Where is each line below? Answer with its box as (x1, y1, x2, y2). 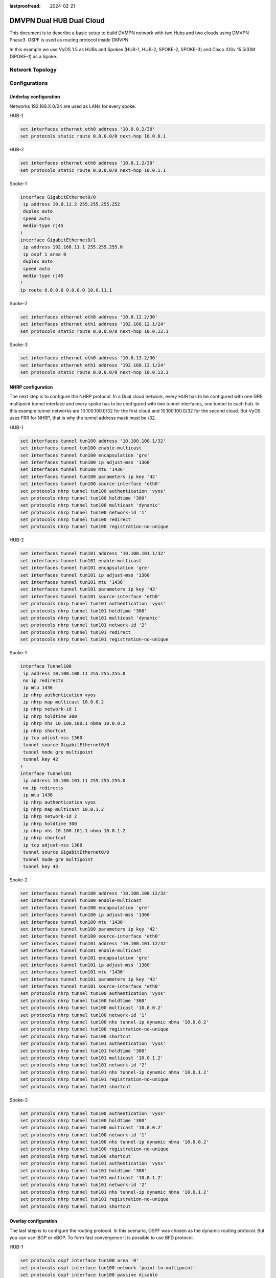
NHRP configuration (9, 384, 53, 390)
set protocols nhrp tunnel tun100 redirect (20, 517, 131, 522)
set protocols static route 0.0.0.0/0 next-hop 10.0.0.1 (20, 133, 166, 139)
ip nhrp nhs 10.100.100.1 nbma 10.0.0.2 (23, 721, 126, 726)
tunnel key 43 (23, 864, 58, 870)
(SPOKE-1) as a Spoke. (9, 54, 58, 60)
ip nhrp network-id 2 (23, 813, 77, 819)
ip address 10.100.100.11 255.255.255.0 (23, 670, 126, 676)
